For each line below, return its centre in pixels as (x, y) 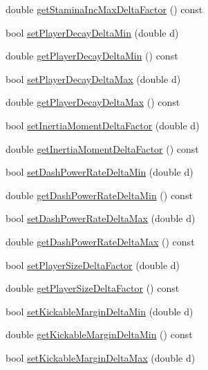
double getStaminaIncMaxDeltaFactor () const (104, 9)
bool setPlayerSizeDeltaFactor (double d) (93, 265)
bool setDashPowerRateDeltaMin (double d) (100, 172)
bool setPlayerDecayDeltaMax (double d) (93, 78)
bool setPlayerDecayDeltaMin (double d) (92, 32)
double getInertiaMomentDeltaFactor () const (102, 148)
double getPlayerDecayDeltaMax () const (93, 102)
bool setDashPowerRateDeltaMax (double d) (101, 218)
